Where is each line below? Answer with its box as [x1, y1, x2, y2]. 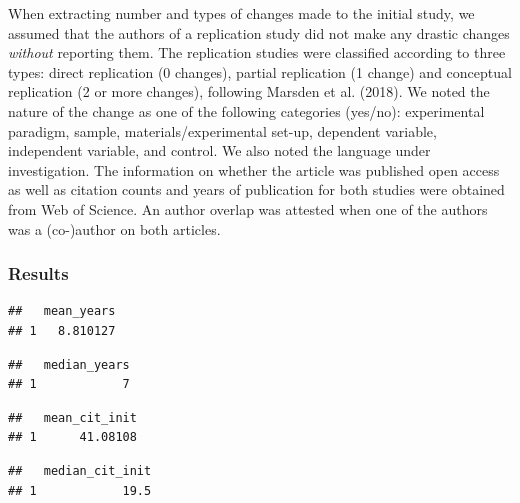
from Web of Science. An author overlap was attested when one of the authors [8, 198, 488, 219]
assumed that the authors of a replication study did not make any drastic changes [8, 22, 510, 43]
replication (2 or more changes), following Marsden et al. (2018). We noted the [8, 81, 490, 102]
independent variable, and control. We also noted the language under [8, 140, 431, 161]
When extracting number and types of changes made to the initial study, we [8, 3, 475, 23]
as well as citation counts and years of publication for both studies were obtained [8, 179, 505, 200]
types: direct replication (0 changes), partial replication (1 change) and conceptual [8, 61, 512, 82]
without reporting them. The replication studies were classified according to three [8, 42, 506, 63]
